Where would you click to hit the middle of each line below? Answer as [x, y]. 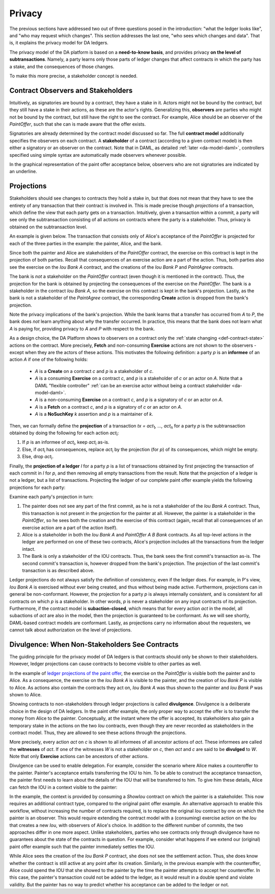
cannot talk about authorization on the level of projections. [71, 630]
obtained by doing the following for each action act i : [64, 433]
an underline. [23, 172]
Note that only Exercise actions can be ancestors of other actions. [79, 757]
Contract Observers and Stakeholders [71, 90]
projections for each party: [37, 487]
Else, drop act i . [38, 457]
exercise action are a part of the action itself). [70, 527]
